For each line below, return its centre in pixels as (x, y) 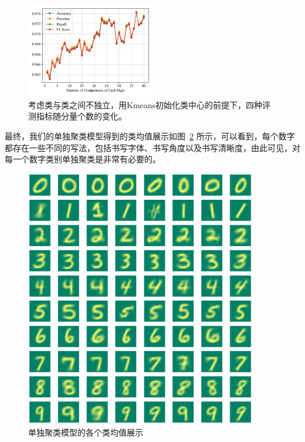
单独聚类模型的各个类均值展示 (86, 432)
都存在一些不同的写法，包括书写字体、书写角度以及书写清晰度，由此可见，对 (152, 147)
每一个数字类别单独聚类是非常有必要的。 (83, 159)
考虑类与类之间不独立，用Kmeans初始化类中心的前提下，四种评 (150, 104)
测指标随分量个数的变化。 (77, 116)
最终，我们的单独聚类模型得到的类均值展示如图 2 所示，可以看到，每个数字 (150, 136)
